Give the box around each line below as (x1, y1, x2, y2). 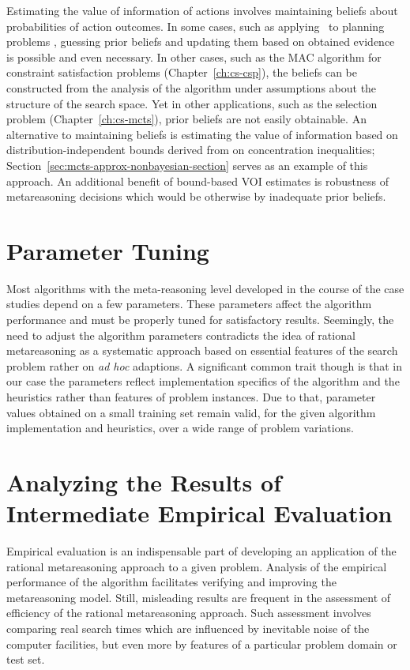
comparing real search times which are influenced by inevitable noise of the (6, 620, 370, 637)
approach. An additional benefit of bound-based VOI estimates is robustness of (6, 172, 389, 189)
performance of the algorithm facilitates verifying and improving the (6, 574, 337, 590)
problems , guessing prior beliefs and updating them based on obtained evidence (6, 33, 395, 50)
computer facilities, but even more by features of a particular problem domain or (6, 635, 397, 652)
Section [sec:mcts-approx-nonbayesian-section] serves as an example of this (6, 156, 368, 173)
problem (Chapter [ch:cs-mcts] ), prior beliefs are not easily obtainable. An (6, 111, 367, 127)
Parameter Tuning (6, 234, 209, 266)
